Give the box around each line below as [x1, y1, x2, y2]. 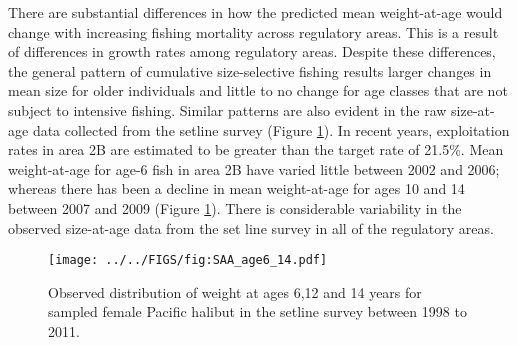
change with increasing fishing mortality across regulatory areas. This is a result [8, 21, 499, 42]
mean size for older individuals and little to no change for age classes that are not [8, 80, 508, 101]
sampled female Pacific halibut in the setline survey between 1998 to [48, 301, 467, 322]
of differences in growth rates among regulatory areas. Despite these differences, [8, 41, 496, 62]
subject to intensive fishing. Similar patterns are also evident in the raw [8, 99, 447, 120]
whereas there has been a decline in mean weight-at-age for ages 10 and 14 [8, 178, 465, 199]
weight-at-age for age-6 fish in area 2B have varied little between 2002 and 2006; [8, 158, 500, 179]
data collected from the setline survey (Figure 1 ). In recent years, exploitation [32, 119, 510, 140]
